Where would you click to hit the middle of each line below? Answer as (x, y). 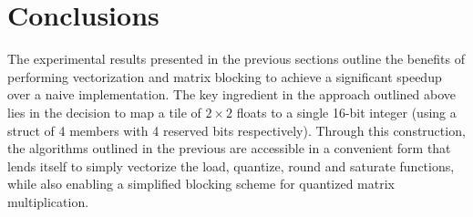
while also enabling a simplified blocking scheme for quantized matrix (201, 184)
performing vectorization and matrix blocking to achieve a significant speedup (225, 76)
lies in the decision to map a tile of (104, 112)
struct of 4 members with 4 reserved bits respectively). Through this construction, (236, 130)
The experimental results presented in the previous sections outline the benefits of (236, 59)
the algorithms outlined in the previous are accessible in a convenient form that (229, 148)
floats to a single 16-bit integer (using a (346, 112)
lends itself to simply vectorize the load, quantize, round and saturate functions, (231, 165)
